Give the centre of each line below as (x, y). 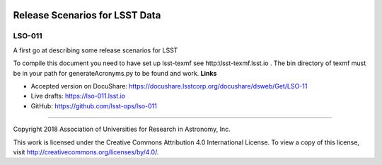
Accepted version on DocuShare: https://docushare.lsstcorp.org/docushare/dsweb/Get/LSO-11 (169, 86)
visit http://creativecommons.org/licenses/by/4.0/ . (86, 152)
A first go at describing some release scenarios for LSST (95, 50)
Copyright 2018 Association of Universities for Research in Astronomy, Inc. (122, 129)
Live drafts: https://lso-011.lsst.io (78, 96)
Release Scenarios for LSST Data (87, 15)
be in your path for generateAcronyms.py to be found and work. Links (115, 73)
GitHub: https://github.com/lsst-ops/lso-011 (94, 106)
